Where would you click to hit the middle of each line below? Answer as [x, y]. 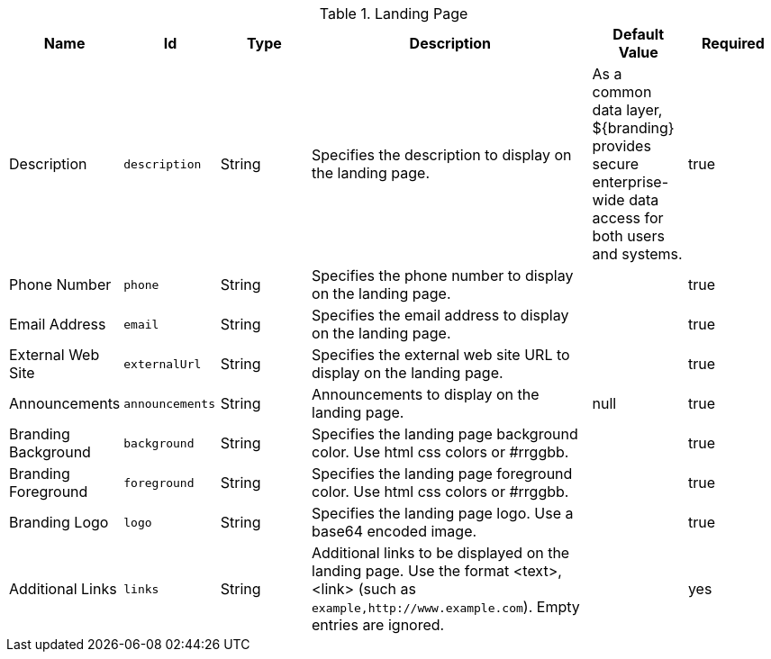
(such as [387, 589]
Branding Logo [59, 522]
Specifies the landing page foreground [442, 474]
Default [639, 34]
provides [621, 146]
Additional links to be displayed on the [441, 553]
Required [733, 43]
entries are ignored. [378, 625]
